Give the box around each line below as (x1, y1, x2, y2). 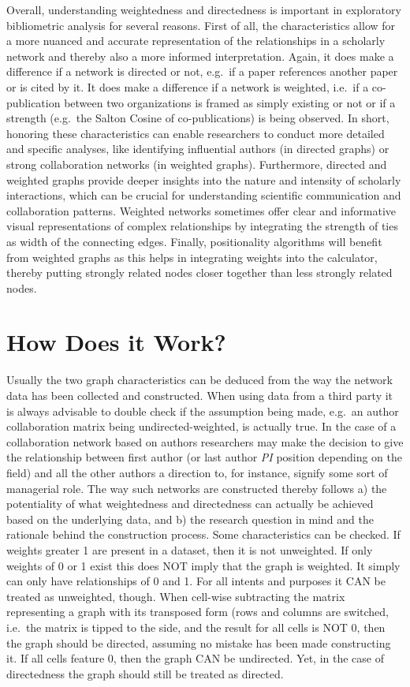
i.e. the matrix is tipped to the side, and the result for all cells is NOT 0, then (6, 618, 386, 635)
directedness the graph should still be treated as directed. (6, 665, 284, 681)
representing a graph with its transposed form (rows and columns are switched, (6, 603, 389, 620)
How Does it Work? (6, 326, 226, 358)
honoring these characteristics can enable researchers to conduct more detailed (6, 125, 385, 141)
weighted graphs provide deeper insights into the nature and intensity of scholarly (6, 171, 401, 188)
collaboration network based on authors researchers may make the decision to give (6, 433, 404, 450)
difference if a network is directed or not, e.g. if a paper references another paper (6, 63, 398, 80)
